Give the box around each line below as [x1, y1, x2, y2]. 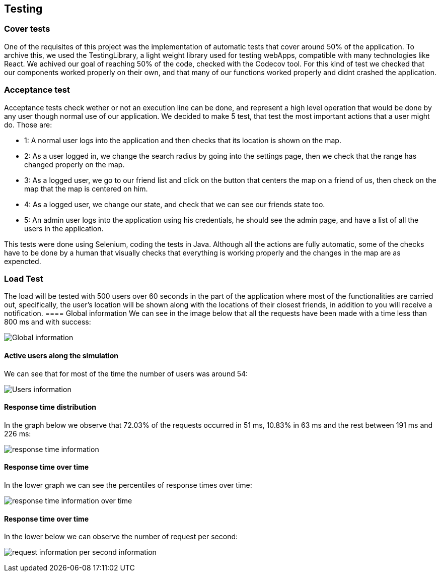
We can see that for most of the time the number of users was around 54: [4, 369, 248, 378]
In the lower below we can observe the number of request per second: [4, 532, 238, 541]
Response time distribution [4, 403, 97, 412]
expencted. [4, 257, 41, 266]
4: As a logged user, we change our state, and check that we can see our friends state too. [24, 200, 325, 209]
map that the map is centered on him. [24, 184, 148, 193]
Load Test [4, 273, 43, 284]
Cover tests [4, 24, 50, 34]
